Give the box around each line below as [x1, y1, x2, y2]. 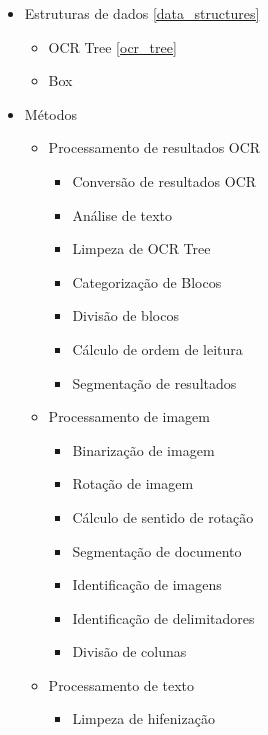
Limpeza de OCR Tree [72, 238, 211, 259]
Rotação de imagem [72, 473, 194, 494]
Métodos [24, 103, 77, 124]
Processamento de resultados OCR [48, 137, 261, 158]
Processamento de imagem [48, 406, 210, 427]
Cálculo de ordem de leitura [72, 338, 243, 359]
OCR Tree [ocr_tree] [48, 36, 177, 57]
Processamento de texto [48, 674, 195, 695]
